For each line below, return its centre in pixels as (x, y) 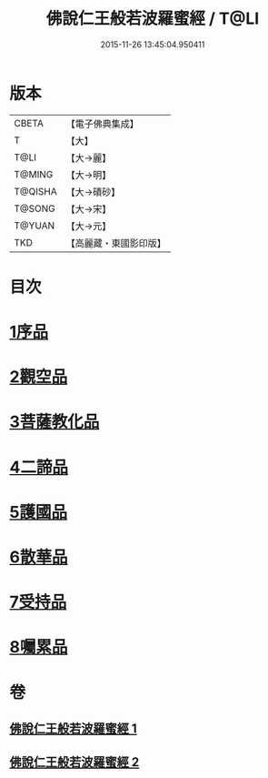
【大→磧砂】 (93, 192)
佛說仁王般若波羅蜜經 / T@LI (153, 19)
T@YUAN (35, 226)
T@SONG (35, 208)
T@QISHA (35, 191)
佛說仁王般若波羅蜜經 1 (74, 728)
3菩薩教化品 (55, 422)
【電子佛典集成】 (102, 124)
